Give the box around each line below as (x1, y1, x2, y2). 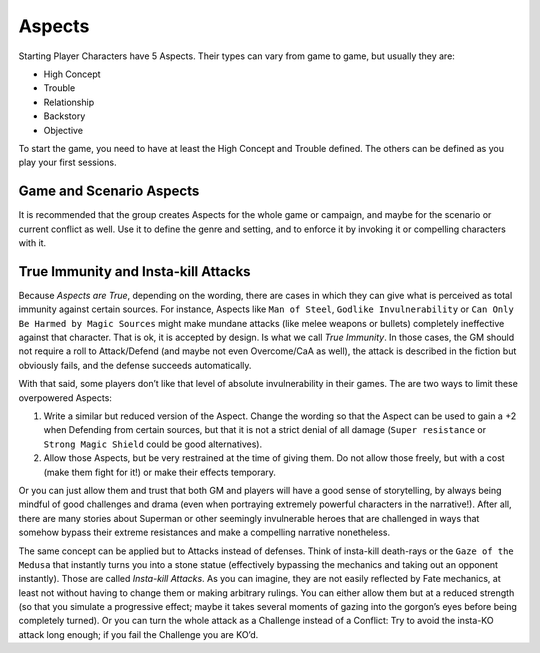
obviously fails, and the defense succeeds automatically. (18, 359, 252, 371)
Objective (43, 124, 84, 136)
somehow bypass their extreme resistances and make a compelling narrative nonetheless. (18, 526, 390, 539)
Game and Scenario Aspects (18, 183, 200, 200)
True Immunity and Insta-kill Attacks (18, 263, 251, 280)
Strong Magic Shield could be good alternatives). (43, 438, 263, 450)
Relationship (43, 96, 95, 108)
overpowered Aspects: (18, 391, 112, 404)
